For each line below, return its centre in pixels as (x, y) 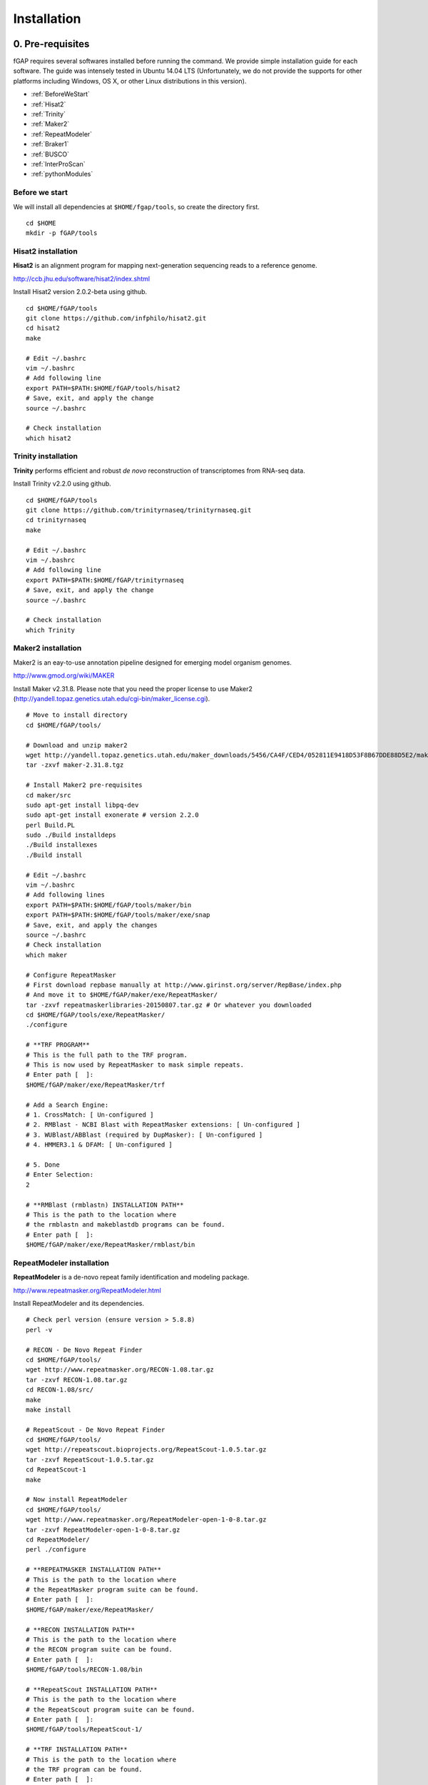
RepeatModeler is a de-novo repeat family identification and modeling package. (131, 1277)
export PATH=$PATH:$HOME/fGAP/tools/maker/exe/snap (118, 915)
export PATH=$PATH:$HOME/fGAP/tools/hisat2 (103, 388)
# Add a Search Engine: (67, 1105)
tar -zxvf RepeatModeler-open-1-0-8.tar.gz (103, 1529)
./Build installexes (62, 845)
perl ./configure (56, 1550)
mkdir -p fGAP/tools (62, 233)
